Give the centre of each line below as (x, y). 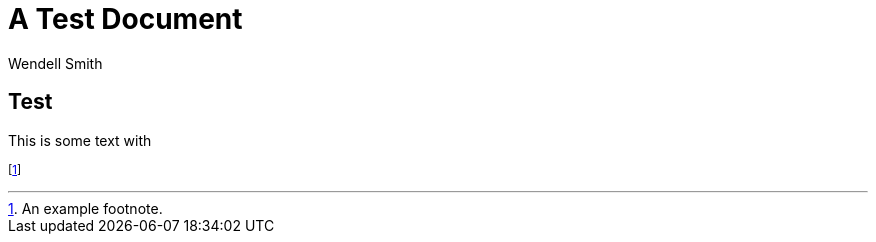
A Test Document (125, 19)
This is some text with (80, 140)
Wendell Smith (55, 63)
